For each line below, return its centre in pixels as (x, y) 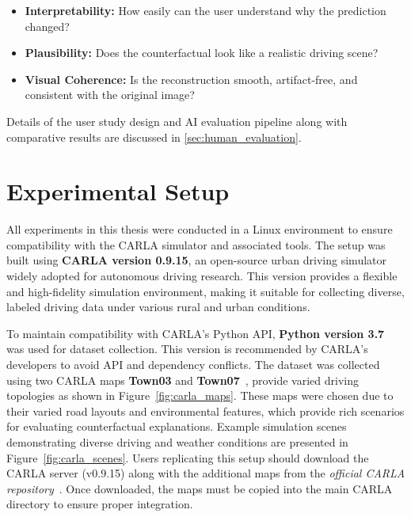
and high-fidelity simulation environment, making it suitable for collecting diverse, (205, 291)
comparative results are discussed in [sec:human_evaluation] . (154, 137)
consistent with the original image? (110, 95)
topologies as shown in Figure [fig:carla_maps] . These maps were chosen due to (200, 395)
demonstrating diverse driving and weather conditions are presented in (177, 442)
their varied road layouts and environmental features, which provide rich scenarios (205, 411)
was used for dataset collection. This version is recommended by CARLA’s (187, 349)
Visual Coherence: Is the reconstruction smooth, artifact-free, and (191, 79)
